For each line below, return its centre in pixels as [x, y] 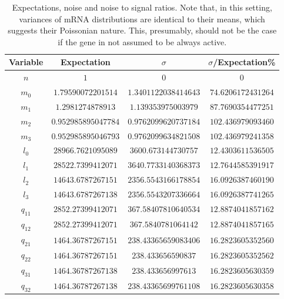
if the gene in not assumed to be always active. [142, 41]
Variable [26, 62]
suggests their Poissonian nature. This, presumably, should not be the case [142, 30]
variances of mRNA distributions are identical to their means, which [142, 19]
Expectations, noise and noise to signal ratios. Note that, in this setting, [142, 7]
